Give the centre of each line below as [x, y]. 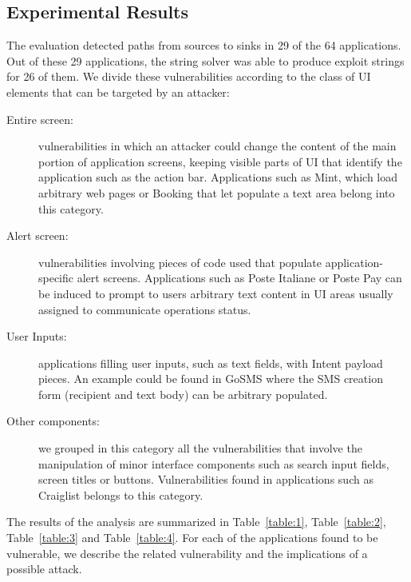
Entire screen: [40, 119]
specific [56, 278]
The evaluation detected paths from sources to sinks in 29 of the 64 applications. [204, 45]
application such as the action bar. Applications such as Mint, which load [218, 177]
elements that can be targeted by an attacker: [118, 92]
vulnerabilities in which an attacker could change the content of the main [217, 146]
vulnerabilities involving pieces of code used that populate [180, 262]
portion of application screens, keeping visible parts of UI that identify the [220, 161]
